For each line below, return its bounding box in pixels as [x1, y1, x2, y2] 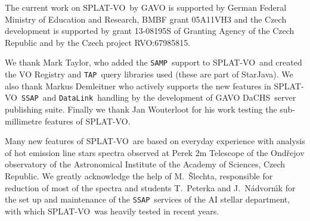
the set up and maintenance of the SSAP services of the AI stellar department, [5, 193, 290, 206]
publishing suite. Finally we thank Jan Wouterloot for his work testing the [5, 102, 277, 115]
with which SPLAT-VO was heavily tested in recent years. [5, 204, 219, 217]
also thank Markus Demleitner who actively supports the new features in [5, 79, 271, 92]
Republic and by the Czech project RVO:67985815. [5, 36, 191, 48]
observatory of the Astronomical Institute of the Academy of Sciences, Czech [5, 158, 286, 170]
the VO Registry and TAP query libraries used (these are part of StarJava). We [5, 68, 293, 80]
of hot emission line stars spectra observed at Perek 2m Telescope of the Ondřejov [5, 146, 305, 158]
